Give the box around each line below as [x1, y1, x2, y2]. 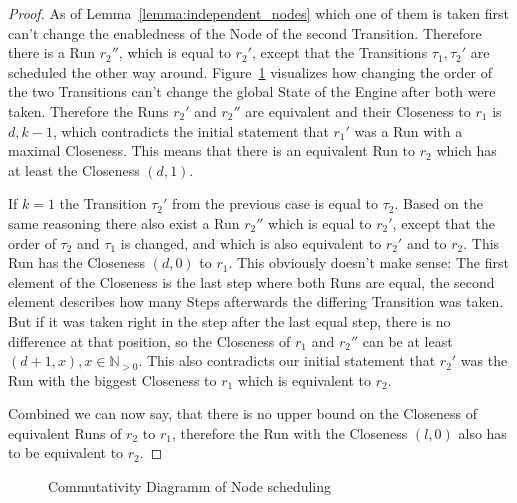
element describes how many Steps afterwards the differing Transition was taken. [8, 291, 504, 312]
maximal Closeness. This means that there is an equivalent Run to [8, 140, 416, 161]
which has [436, 140, 497, 161]
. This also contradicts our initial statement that [138, 350, 436, 371]
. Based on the [394, 193, 484, 214]
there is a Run [8, 42, 96, 63]
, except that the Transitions [251, 42, 428, 63]
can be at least [362, 330, 453, 351]
